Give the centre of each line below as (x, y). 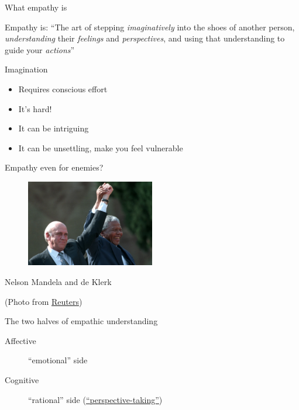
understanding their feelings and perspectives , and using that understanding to (145, 38)
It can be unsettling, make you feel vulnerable (101, 147)
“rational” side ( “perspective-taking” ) (95, 399)
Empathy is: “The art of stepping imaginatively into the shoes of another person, (150, 27)
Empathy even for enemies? (54, 167)
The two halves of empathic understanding (81, 321)
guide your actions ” (40, 49)
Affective (20, 340)
